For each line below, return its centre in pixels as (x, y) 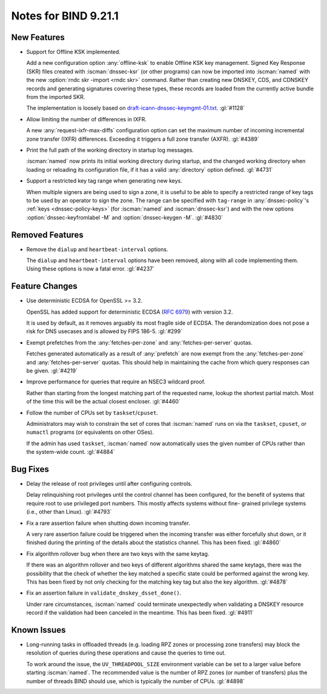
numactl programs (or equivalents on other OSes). (90, 432)
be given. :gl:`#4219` (52, 371)
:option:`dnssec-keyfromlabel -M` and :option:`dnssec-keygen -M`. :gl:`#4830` (125, 217)
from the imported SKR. (56, 97)
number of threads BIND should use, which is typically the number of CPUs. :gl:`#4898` (136, 681)
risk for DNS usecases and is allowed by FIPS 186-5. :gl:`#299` (104, 331)
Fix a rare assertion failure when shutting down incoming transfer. (108, 523)
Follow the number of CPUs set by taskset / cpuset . (92, 413)
